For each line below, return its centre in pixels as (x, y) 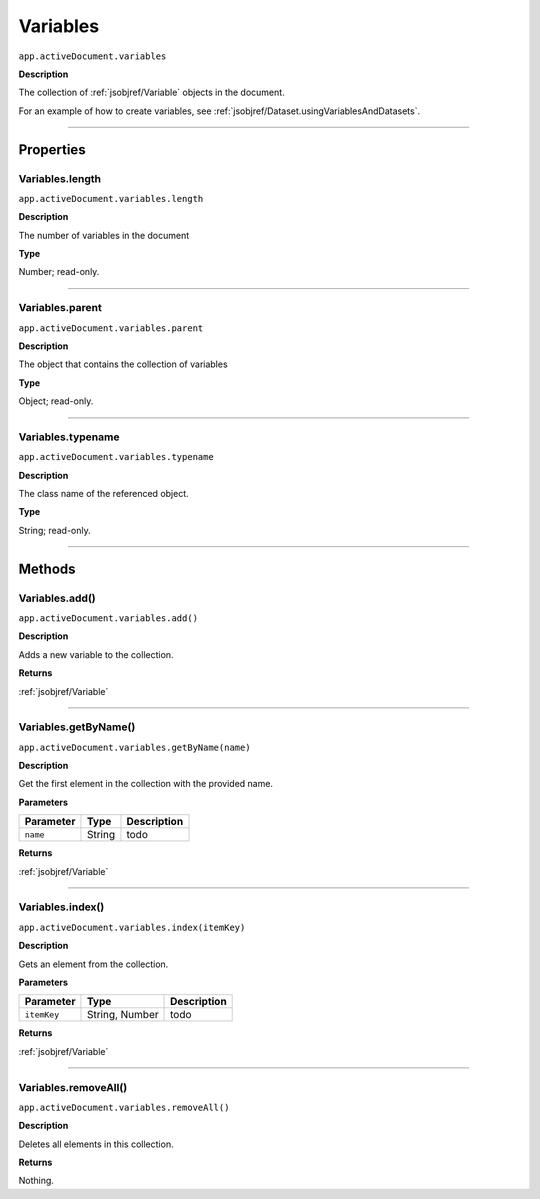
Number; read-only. (59, 272)
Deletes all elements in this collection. (96, 1144)
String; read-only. (55, 530)
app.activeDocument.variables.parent (111, 328)
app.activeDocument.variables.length (111, 198)
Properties (52, 149)
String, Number (122, 1015)
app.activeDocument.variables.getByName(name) (134, 747)
